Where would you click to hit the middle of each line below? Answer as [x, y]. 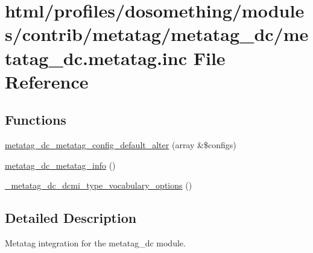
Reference [47, 81]
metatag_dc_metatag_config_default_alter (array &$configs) [121, 145]
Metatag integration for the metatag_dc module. [95, 243]
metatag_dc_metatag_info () [60, 165]
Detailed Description [71, 218]
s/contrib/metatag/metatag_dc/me [157, 34]
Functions [36, 120]
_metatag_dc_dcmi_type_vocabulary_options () [99, 185]
